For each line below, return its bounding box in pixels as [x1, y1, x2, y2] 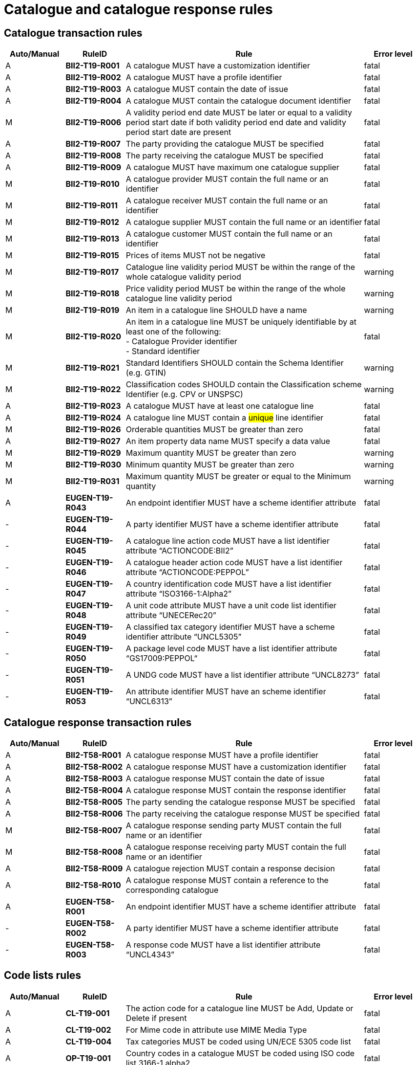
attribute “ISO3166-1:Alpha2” [125, 589, 232, 599]
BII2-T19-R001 [65, 61, 120, 71]
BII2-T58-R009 [65, 864, 123, 874]
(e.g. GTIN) [125, 368, 166, 378]
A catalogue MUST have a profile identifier [125, 72, 282, 83]
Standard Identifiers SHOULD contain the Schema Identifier [125, 358, 344, 368]
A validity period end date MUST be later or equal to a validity [125, 108, 352, 118]
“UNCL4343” [125, 950, 175, 960]
